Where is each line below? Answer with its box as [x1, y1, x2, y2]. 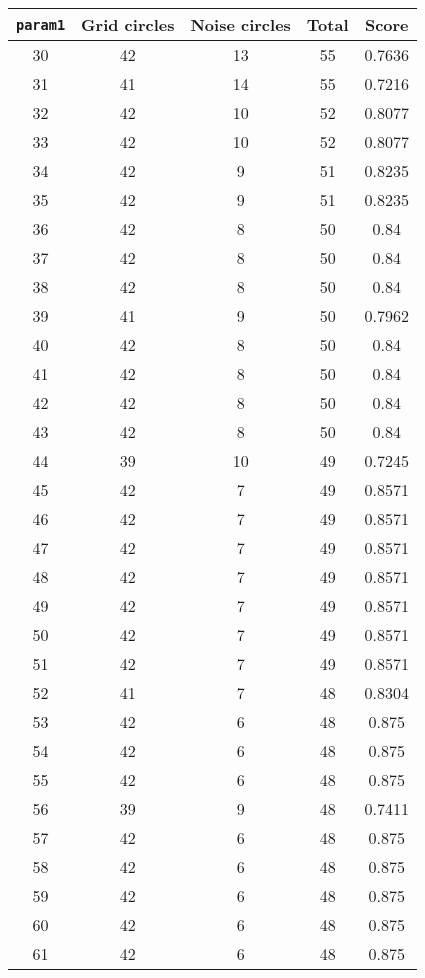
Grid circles [81, 13, 175, 36]
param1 [16, 16, 66, 33]
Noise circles [190, 13, 291, 36]
